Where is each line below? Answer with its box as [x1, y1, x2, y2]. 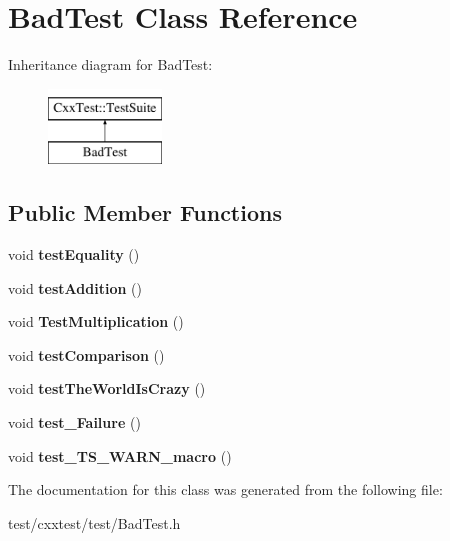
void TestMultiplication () [8, 311, 184, 332]
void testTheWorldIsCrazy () [8, 378, 206, 399]
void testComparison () [8, 344, 165, 365]
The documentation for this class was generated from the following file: [8, 479, 443, 500]
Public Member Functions [8, 197, 282, 228]
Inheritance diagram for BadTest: [8, 54, 213, 75]
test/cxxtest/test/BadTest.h [8, 512, 181, 533]
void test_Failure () [8, 412, 141, 433]
